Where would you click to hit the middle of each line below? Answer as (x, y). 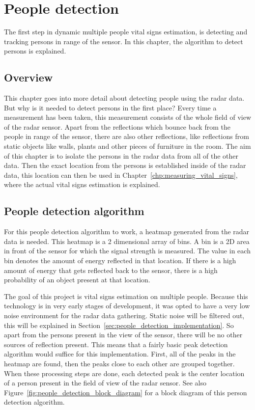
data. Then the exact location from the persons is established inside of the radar (125, 165)
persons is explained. (35, 51)
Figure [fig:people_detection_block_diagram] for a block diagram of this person (126, 392)
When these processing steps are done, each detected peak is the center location (124, 373)
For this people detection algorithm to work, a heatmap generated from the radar (127, 232)
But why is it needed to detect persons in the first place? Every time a (110, 107)
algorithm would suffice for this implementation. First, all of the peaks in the (120, 354)
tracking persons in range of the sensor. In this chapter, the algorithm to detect (124, 41)
